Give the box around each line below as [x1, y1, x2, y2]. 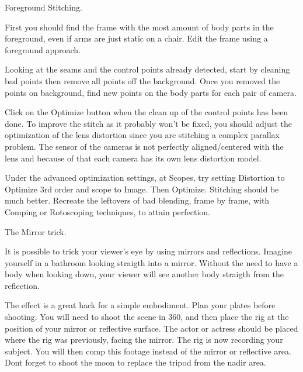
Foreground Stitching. [5, 1, 82, 13]
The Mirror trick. [5, 225, 67, 237]
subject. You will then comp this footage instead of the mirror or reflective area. [5, 345, 291, 357]
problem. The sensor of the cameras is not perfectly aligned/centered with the [5, 140, 284, 152]
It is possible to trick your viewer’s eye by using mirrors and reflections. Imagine [5, 245, 292, 257]
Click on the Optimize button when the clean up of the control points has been [5, 106, 288, 118]
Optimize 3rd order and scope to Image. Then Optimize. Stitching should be [5, 182, 279, 195]
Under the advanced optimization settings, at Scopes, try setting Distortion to [5, 171, 285, 184]
